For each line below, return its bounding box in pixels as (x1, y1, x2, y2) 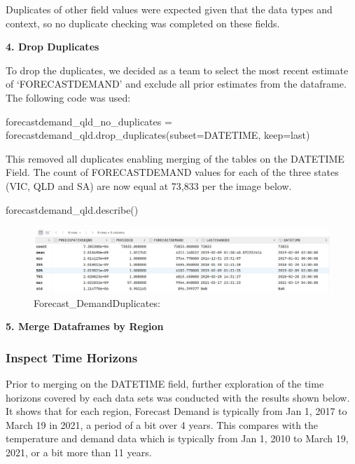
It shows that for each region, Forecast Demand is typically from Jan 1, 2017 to (6, 404, 347, 418)
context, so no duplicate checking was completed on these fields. (6, 15, 280, 30)
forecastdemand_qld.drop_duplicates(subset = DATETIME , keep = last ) (6, 128, 310, 142)
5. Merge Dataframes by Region (6, 319, 164, 334)
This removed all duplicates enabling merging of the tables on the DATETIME (6, 151, 344, 165)
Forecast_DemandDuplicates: (34, 295, 160, 310)
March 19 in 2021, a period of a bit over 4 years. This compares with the (6, 417, 319, 432)
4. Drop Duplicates (6, 39, 99, 54)
